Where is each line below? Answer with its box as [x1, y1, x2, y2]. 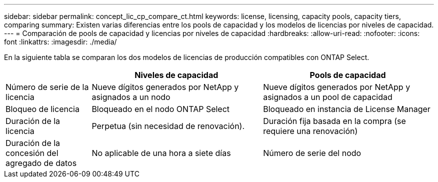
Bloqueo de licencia [5, 104, 79, 114]
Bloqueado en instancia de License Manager [263, 104, 430, 114]
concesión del [5, 148, 58, 158]
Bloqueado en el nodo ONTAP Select [91, 104, 230, 114]
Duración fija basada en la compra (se [263, 116, 406, 126]
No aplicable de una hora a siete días [91, 148, 231, 158]
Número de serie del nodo [263, 148, 361, 158]
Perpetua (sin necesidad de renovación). [91, 121, 245, 131]
